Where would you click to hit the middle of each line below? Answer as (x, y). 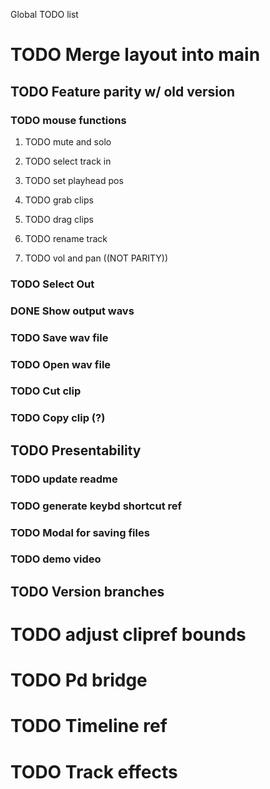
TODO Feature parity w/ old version (122, 91)
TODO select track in (68, 161)
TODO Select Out (52, 284)
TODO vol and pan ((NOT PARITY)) (96, 258)
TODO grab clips (59, 200)
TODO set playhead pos (74, 180)
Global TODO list (44, 14)
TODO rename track (66, 238)
